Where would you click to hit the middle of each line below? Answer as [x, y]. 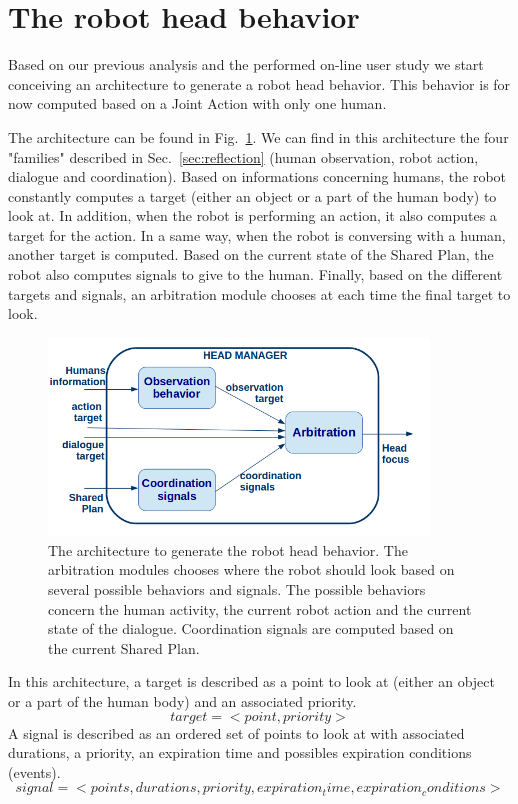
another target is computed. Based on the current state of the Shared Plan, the [251, 254]
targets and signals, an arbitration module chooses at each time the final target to [259, 293]
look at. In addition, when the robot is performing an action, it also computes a [252, 215]
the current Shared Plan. [124, 647]
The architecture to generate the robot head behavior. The [228, 549]
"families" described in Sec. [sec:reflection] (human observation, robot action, [243, 156]
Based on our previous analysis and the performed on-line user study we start [246, 64]
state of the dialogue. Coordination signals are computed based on [251, 628]
